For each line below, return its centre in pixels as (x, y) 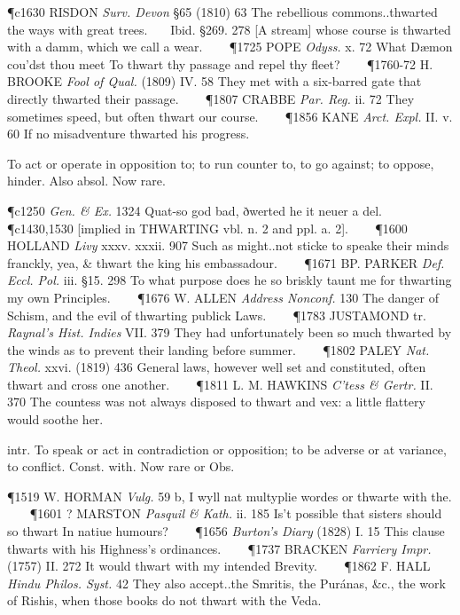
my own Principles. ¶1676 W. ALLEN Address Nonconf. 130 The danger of (223, 297)
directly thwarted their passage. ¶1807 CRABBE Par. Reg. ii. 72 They (211, 98)
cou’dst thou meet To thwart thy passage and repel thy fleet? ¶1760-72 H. (220, 63)
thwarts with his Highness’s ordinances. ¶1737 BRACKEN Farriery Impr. (219, 548)
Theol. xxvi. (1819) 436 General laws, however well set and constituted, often (217, 367)
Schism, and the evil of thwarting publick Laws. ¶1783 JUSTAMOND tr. (217, 315)
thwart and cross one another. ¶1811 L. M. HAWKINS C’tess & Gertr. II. (220, 384)
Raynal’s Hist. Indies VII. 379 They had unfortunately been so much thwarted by (230, 332)
